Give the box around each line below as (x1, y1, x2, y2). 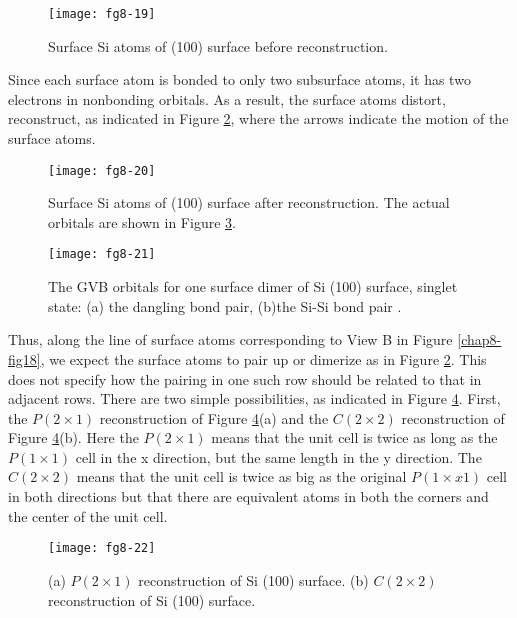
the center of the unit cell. (8, 505, 168, 526)
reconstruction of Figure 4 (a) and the (99, 407, 329, 428)
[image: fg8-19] (48, 7, 156, 21)
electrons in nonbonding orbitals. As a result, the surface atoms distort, (8, 88, 446, 109)
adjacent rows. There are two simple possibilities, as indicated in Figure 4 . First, (8, 388, 501, 409)
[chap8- (457, 329, 502, 350)
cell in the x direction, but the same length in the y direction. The (75, 446, 482, 467)
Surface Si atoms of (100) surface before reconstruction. (48, 35, 388, 56)
